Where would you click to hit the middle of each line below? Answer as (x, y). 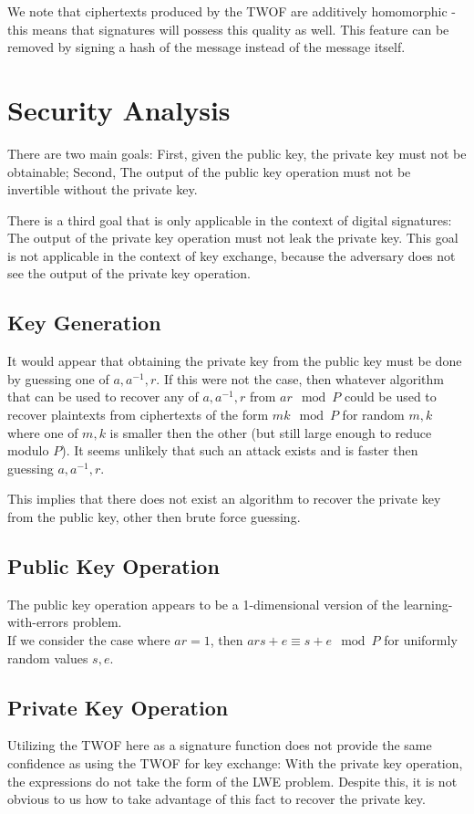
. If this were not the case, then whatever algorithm (300, 378)
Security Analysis (119, 109)
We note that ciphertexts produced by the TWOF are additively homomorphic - (232, 11)
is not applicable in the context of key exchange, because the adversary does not (232, 255)
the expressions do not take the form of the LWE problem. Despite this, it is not (232, 781)
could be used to (391, 397)
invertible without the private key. (103, 189)
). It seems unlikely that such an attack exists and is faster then (240, 450)
